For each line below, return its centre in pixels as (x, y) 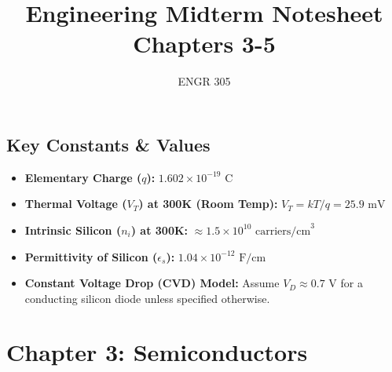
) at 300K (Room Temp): (208, 204)
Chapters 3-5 (204, 44)
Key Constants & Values (108, 144)
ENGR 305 (204, 81)
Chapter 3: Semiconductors (157, 352)
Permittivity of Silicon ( (91, 256)
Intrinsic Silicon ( (73, 230)
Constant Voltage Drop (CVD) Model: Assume (152, 283)
